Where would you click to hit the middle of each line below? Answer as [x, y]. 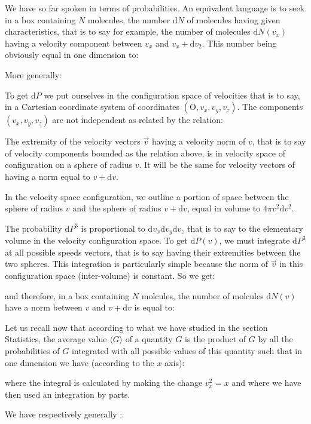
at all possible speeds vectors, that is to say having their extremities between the [153, 252]
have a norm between [44, 307]
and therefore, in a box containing [67, 295]
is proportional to [113, 228]
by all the [275, 339]
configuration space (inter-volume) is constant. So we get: [110, 275]
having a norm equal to [48, 176]
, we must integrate [254, 240]
